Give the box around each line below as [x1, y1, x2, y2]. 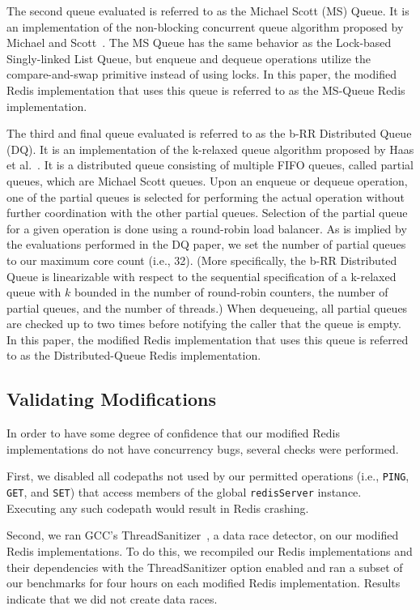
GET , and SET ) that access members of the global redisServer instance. [6, 484, 362, 501]
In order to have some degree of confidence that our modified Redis [6, 424, 340, 442]
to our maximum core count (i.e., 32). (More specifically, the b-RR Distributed [6, 251, 397, 268]
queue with [6, 284, 62, 301]
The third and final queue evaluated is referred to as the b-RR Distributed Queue [6, 125, 412, 142]
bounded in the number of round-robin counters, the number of [74, 284, 388, 301]
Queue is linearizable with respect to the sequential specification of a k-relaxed [6, 267, 397, 284]
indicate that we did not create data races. [6, 590, 218, 607]
